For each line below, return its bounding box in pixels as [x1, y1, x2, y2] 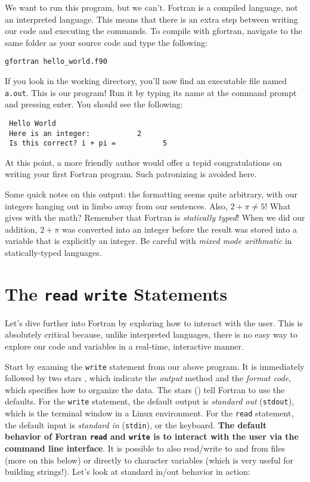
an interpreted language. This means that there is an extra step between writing [5, 13, 298, 25]
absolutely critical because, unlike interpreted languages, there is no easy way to [5, 328, 297, 341]
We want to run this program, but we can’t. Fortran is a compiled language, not [5, 1, 298, 13]
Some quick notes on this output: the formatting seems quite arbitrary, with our [5, 188, 297, 200]
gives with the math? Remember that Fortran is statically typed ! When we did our [5, 211, 305, 224]
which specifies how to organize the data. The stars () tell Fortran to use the [5, 383, 285, 396]
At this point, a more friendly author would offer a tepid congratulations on [5, 156, 282, 168]
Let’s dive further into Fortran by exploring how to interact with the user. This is [5, 316, 303, 329]
